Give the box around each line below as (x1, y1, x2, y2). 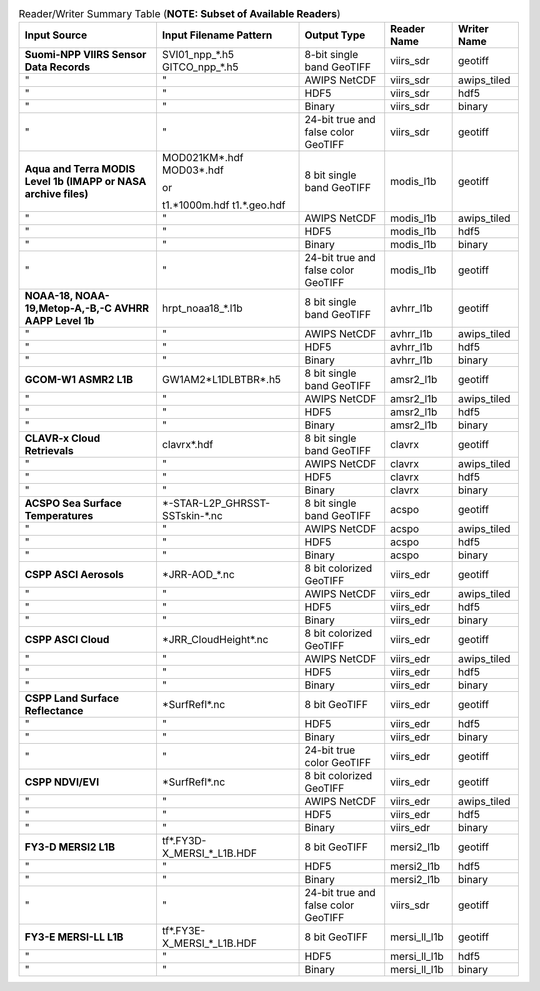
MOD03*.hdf (161, 163, 224, 177)
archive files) (24, 187, 89, 201)
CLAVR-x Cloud (24, 431, 100, 445)
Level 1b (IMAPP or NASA (24, 175, 147, 189)
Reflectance (24, 704, 84, 718)
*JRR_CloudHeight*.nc (161, 633, 269, 647)
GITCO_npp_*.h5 (161, 60, 239, 74)
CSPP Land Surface (24, 691, 120, 705)
